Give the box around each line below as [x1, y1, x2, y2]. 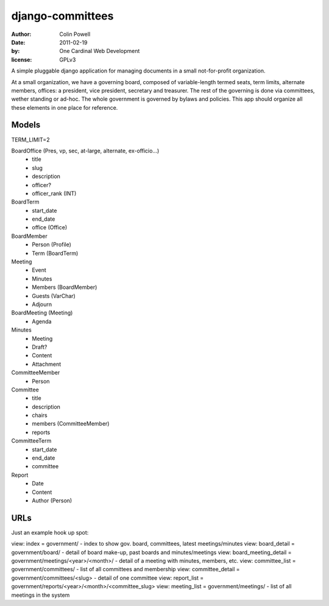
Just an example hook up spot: [11, 529, 89, 536]
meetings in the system [11, 591, 70, 599]
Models [11, 119, 41, 130]
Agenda [32, 318, 52, 325]
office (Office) [32, 224, 67, 231]
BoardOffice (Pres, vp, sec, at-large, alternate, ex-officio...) [11, 147, 160, 154]
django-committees [11, 9, 114, 23]
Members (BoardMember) [32, 283, 97, 291]
